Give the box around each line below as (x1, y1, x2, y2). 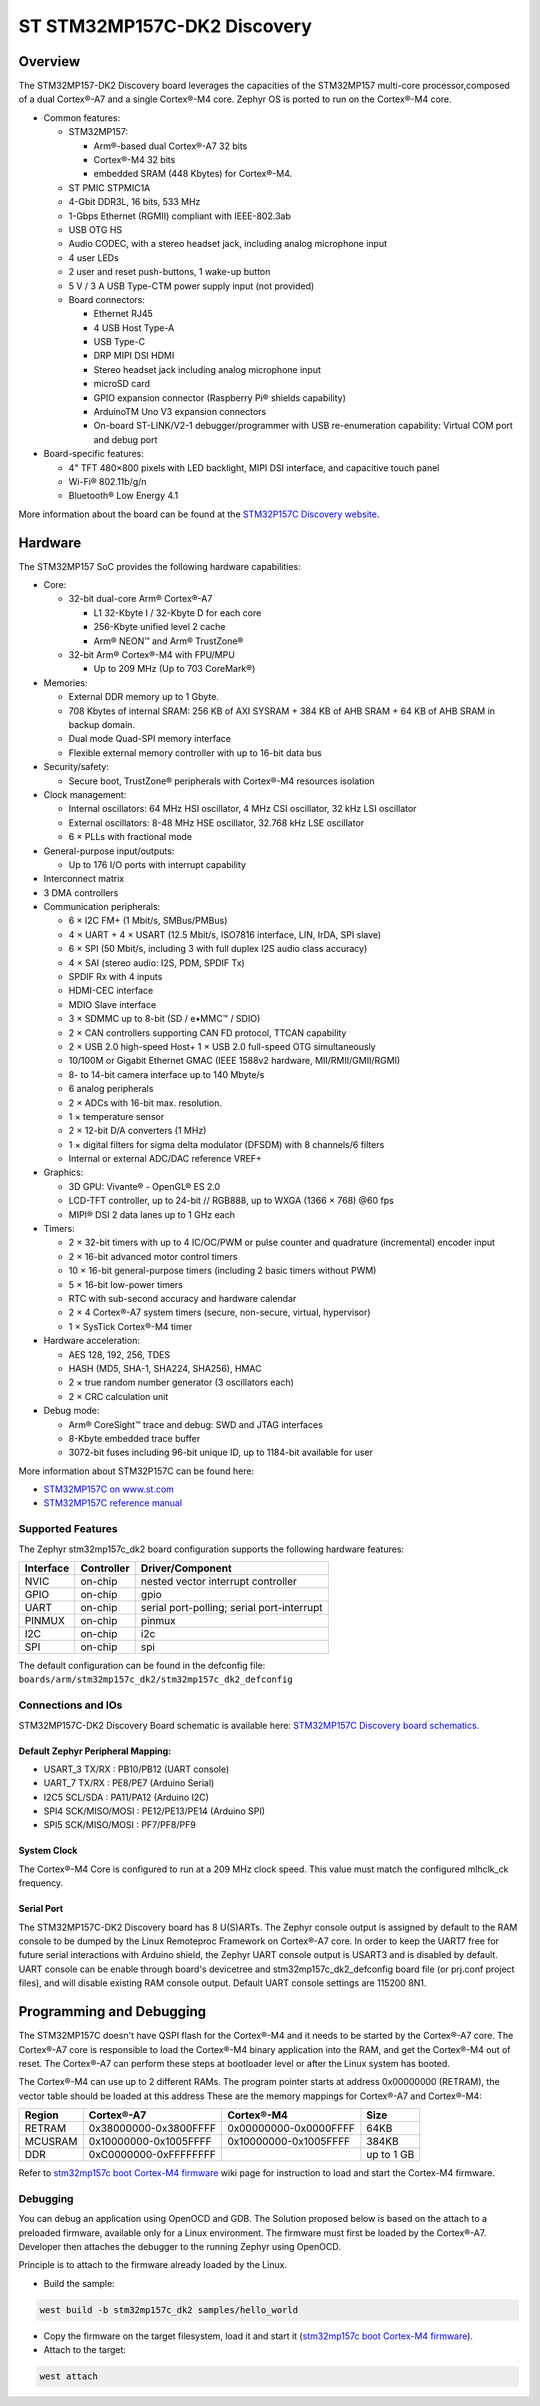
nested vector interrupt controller (140, 1575, 297, 1588)
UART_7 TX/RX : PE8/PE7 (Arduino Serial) (43, 1777, 215, 1789)
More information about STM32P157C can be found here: (18, 1465, 255, 1477)
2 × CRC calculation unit (68, 1390, 169, 1402)
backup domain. (68, 718, 135, 730)
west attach (39, 2371, 99, 2382)
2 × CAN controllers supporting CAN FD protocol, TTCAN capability (68, 1026, 347, 1039)
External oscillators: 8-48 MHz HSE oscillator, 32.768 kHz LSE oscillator (68, 816, 365, 829)
